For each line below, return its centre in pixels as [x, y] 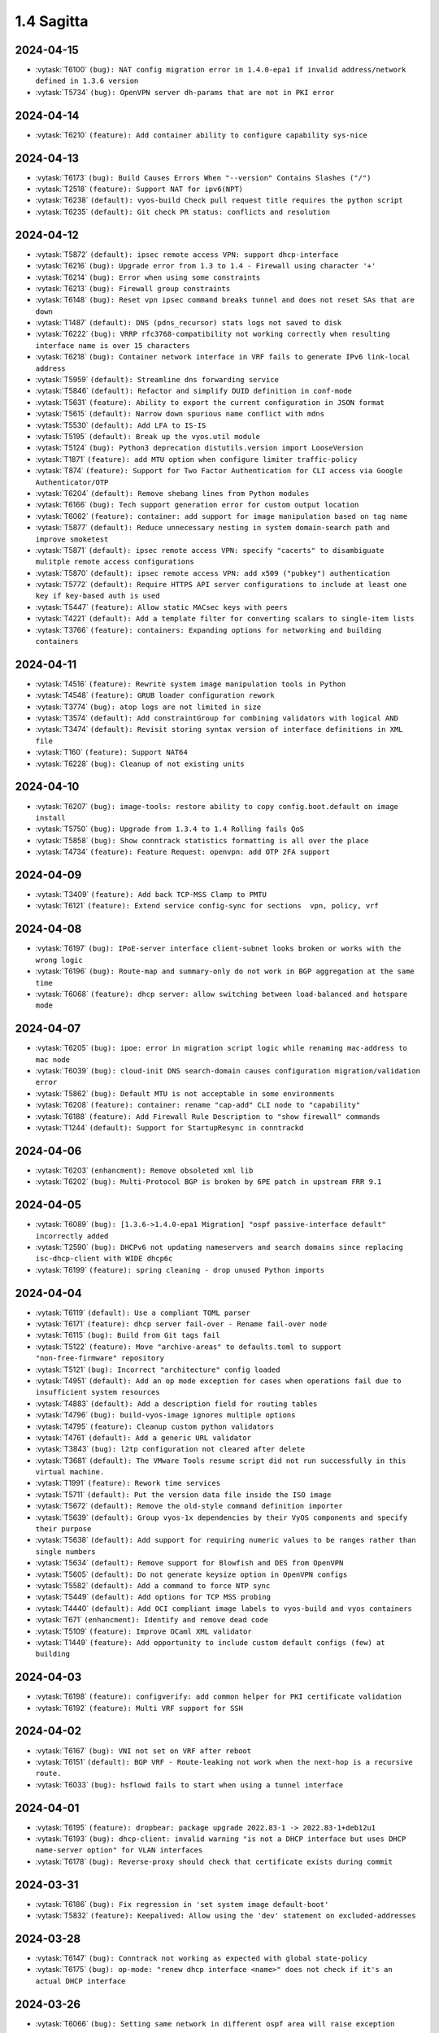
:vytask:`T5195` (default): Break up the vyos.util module [148, 436]
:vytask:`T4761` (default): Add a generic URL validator [143, 1437]
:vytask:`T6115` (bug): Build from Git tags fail [128, 1335]
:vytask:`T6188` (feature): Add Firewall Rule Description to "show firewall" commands [208, 1116]
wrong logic [59, 960]
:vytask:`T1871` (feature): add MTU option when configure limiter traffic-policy [196, 459]
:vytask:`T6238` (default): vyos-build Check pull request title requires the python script [219, 200]
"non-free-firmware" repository [100, 1358]
